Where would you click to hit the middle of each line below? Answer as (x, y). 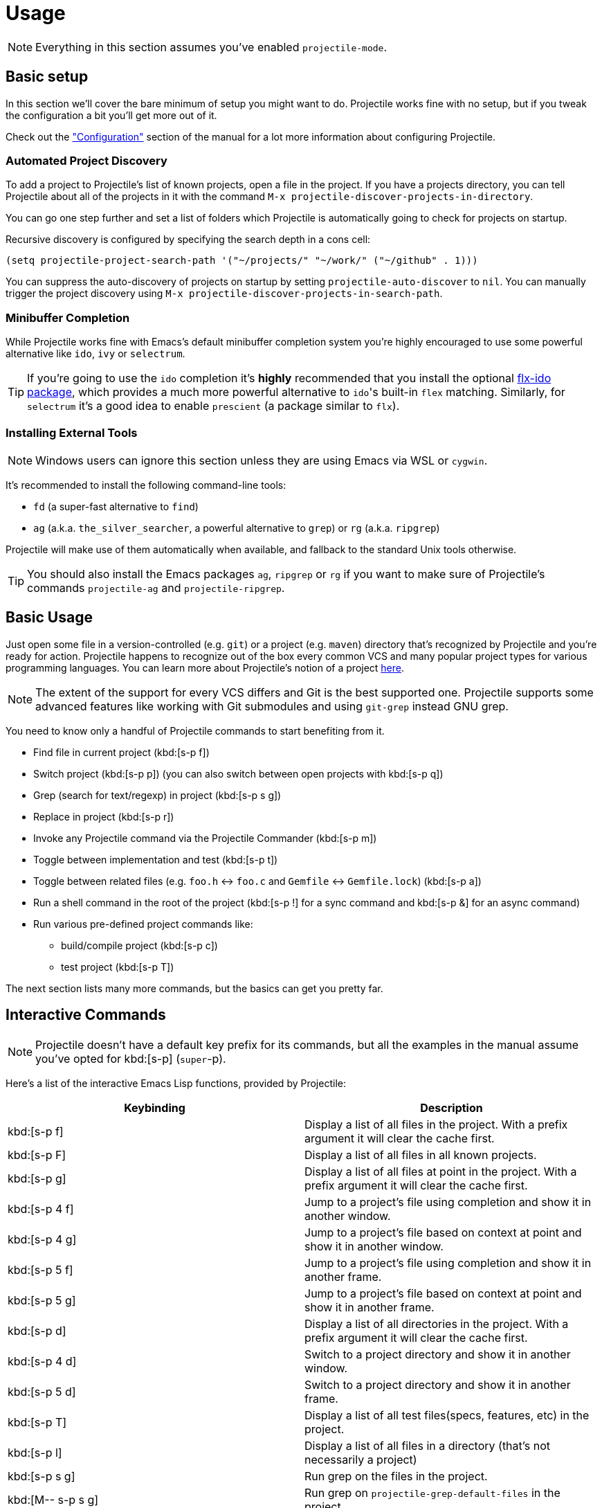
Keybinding (155, 1107)
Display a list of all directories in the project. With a (437, 1323)
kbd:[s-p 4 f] (41, 1209)
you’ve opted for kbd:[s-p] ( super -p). (131, 1058)
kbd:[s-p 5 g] (42, 1300)
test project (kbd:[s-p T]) (118, 967)
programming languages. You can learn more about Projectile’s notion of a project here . (205, 667)
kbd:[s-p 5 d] (42, 1391)
